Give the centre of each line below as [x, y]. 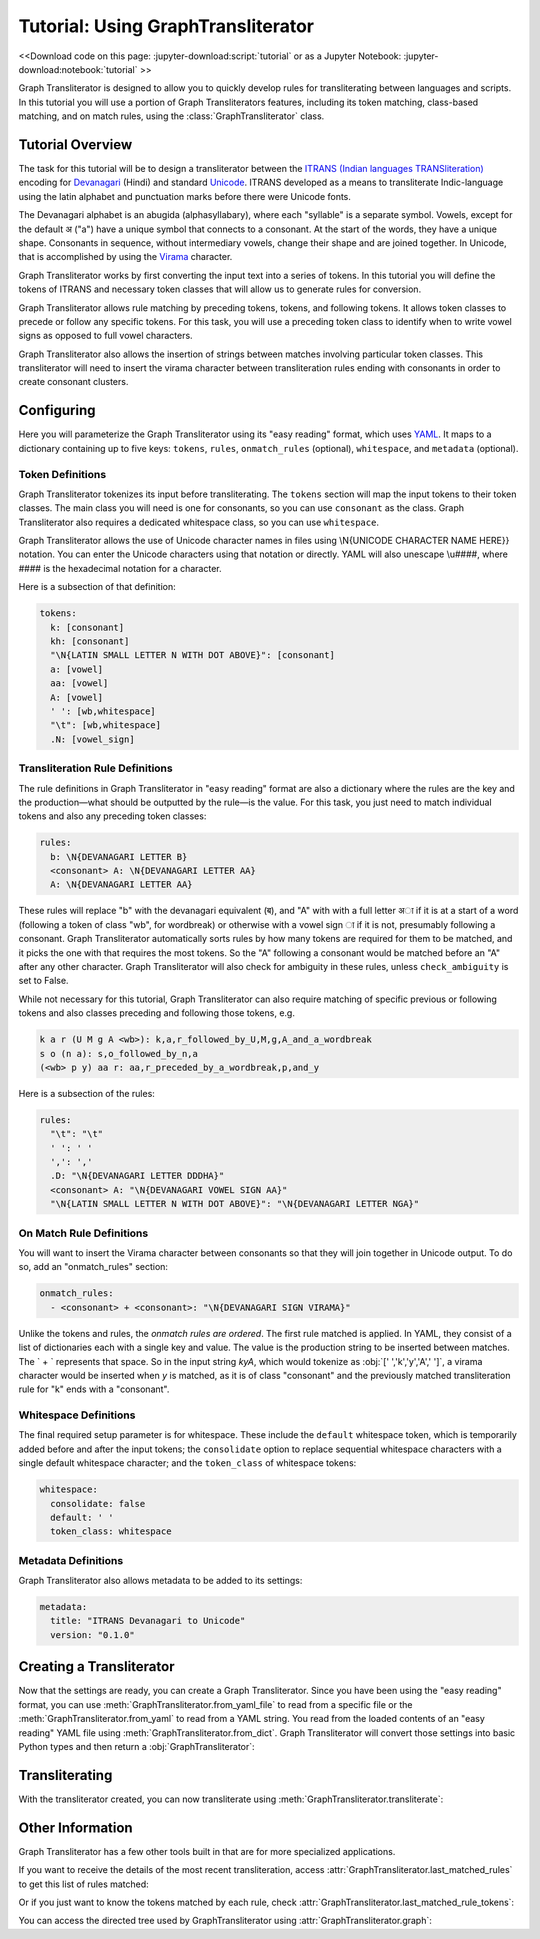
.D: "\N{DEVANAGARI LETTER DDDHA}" [137, 1176]
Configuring [57, 410]
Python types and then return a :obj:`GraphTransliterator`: [136, 1746]
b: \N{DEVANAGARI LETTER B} [119, 856]
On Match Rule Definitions [83, 1233]
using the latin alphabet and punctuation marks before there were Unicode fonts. [185, 196]
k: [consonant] [87, 627]
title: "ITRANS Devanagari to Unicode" [148, 1621]
